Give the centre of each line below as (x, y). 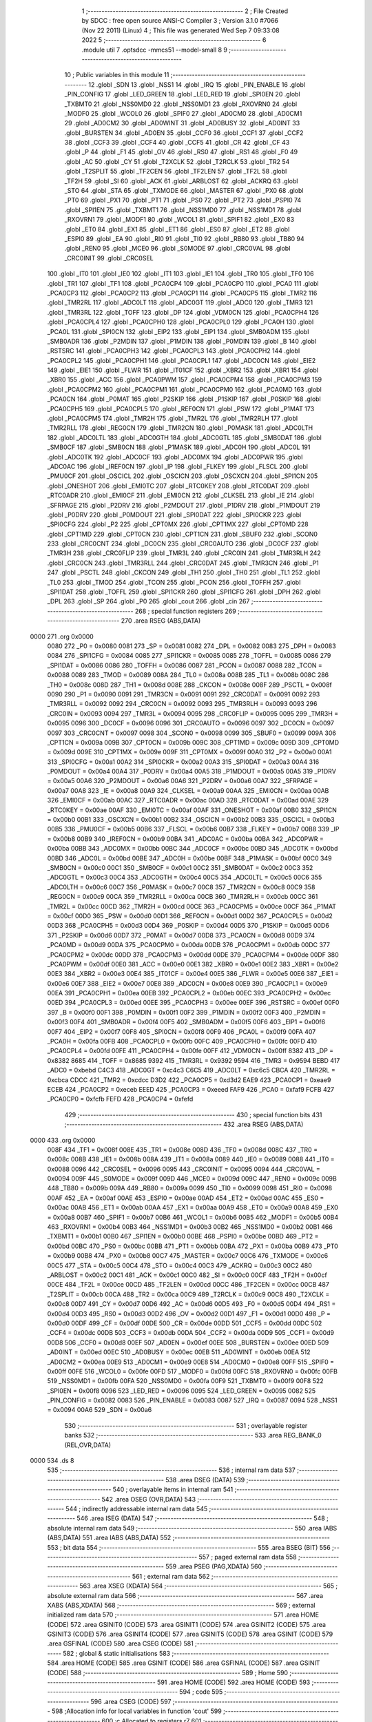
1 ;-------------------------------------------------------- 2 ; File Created (185, 11)
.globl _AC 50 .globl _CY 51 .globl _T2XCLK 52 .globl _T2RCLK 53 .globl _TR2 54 (177, 161)
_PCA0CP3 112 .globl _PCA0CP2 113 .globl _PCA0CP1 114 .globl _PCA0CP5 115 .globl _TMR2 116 (182, 293)
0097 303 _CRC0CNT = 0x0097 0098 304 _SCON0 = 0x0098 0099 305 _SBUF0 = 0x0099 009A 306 (192, 733)
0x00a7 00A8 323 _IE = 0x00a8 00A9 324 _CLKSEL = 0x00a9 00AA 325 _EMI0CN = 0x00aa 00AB (188, 790)
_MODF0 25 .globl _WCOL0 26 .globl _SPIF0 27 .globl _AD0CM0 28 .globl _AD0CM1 (183, 113)
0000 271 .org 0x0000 (62, 636)
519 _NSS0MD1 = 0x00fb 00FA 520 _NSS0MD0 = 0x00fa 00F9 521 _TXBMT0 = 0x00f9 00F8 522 (185, 1381)
